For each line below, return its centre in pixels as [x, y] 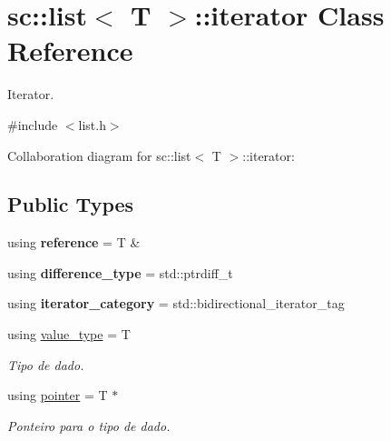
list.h [92, 124]
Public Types [71, 204]
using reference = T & [74, 242]
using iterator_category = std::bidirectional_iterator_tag [176, 303]
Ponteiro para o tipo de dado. [89, 425]
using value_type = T [69, 334]
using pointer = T [58, 395]
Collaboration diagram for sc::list [99, 155]
